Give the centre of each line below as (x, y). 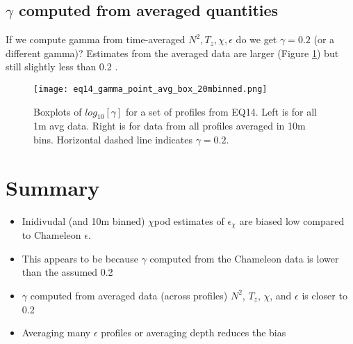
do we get (256, 39)
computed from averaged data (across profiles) (129, 295)
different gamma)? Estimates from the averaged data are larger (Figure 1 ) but (172, 53)
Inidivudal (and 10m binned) (83, 220)
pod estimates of (189, 220)
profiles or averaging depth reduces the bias (194, 333)
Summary (53, 187)
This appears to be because (80, 258)
